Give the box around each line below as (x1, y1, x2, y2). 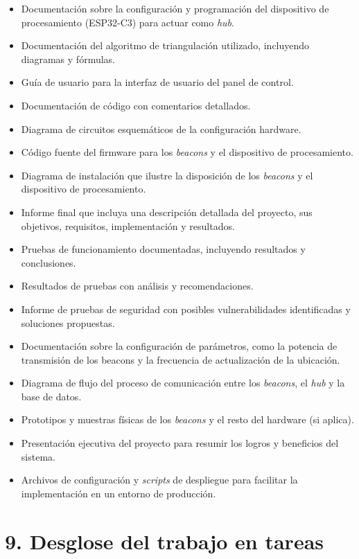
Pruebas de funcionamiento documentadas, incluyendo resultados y (21, 242, 306, 256)
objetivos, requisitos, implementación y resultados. (21, 218, 235, 233)
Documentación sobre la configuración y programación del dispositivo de (21, 1, 329, 15)
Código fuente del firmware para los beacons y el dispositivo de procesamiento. (21, 145, 353, 159)
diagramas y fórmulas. (21, 51, 115, 66)
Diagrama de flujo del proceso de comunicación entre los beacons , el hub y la (21, 375, 345, 390)
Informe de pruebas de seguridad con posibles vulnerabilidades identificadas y (21, 301, 351, 316)
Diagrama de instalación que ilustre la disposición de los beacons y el (21, 168, 313, 182)
